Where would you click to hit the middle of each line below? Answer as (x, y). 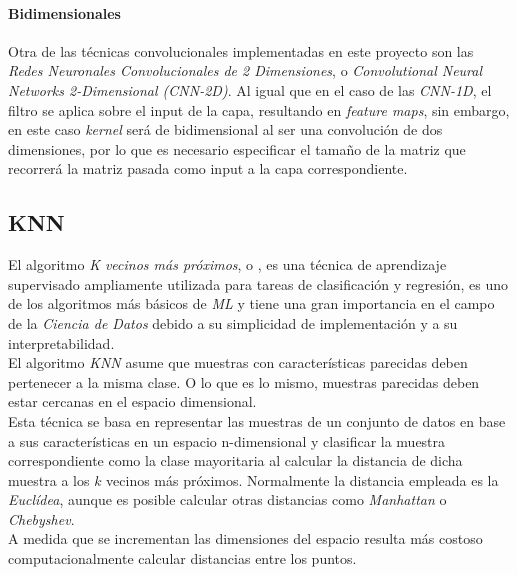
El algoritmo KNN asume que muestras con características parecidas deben (238, 362)
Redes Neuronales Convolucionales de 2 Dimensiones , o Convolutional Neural (245, 70)
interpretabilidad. (61, 342)
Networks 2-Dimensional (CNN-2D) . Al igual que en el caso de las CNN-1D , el (250, 89)
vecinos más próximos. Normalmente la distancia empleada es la (302, 479)
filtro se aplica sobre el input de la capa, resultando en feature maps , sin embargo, (259, 109)
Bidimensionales (64, 12)
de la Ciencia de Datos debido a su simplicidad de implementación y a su (233, 322)
